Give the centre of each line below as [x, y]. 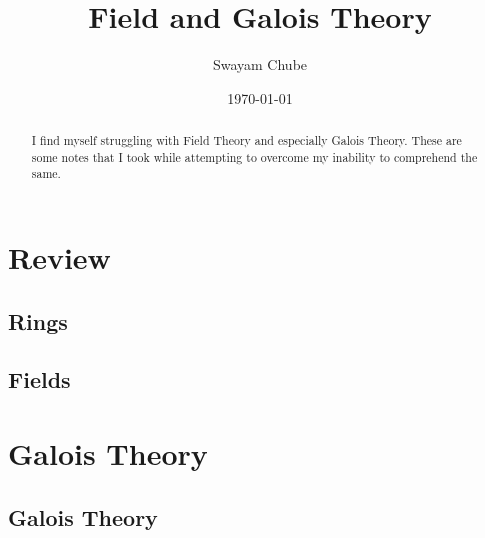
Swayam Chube [260, 64]
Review [59, 257]
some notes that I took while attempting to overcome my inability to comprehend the [254, 156]
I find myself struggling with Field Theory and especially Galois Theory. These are [246, 140]
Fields [39, 379]
